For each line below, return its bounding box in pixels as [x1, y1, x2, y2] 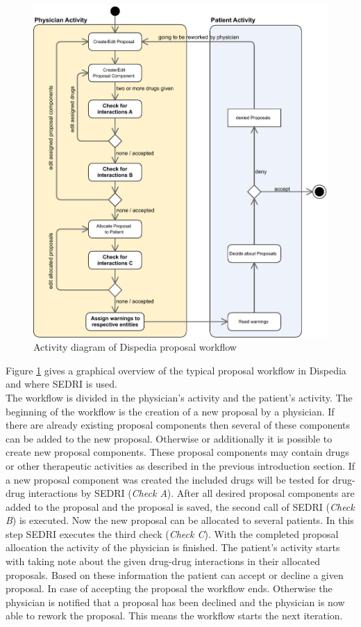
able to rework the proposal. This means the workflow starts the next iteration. [6, 608, 343, 623]
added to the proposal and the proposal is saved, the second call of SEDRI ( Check [6, 499, 355, 514]
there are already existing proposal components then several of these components [6, 418, 351, 432]
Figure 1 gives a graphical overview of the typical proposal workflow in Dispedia [6, 363, 346, 377]
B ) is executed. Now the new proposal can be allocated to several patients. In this [6, 513, 354, 527]
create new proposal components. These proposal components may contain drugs [6, 445, 349, 459]
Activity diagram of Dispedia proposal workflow [33, 340, 237, 354]
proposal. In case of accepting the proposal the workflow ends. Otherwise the [6, 581, 333, 596]
